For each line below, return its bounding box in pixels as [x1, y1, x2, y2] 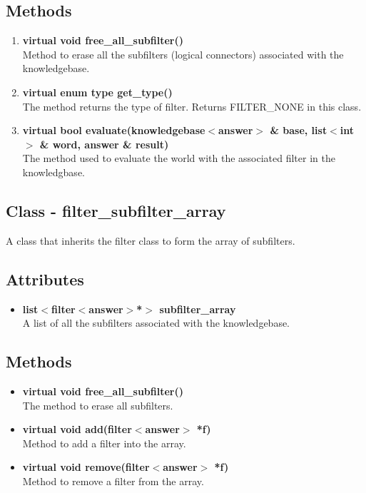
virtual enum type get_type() [22, 84, 173, 99]
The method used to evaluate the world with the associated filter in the [22, 151, 335, 166]
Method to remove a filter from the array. [22, 473, 204, 488]
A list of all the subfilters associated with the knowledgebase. [22, 315, 290, 330]
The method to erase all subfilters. [22, 397, 173, 412]
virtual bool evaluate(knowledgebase [22, 123, 205, 138]
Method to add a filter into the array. [22, 435, 186, 450]
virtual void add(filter [22, 422, 132, 437]
